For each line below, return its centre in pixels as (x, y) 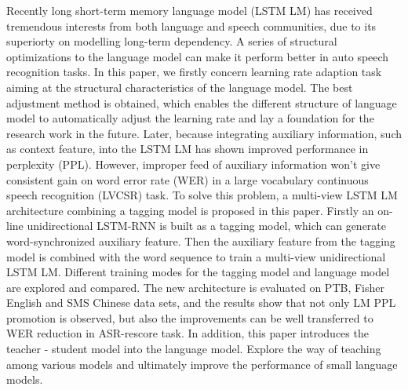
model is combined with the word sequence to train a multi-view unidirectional (196, 256)
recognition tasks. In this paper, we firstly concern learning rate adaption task (194, 72)
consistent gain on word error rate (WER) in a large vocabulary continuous (188, 179)
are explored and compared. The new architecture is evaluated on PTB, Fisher (196, 287)
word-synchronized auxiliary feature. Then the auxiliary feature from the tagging (201, 241)
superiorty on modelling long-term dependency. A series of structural (172, 41)
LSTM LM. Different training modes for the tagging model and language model (198, 272)
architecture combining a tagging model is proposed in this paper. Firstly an (190, 210)
